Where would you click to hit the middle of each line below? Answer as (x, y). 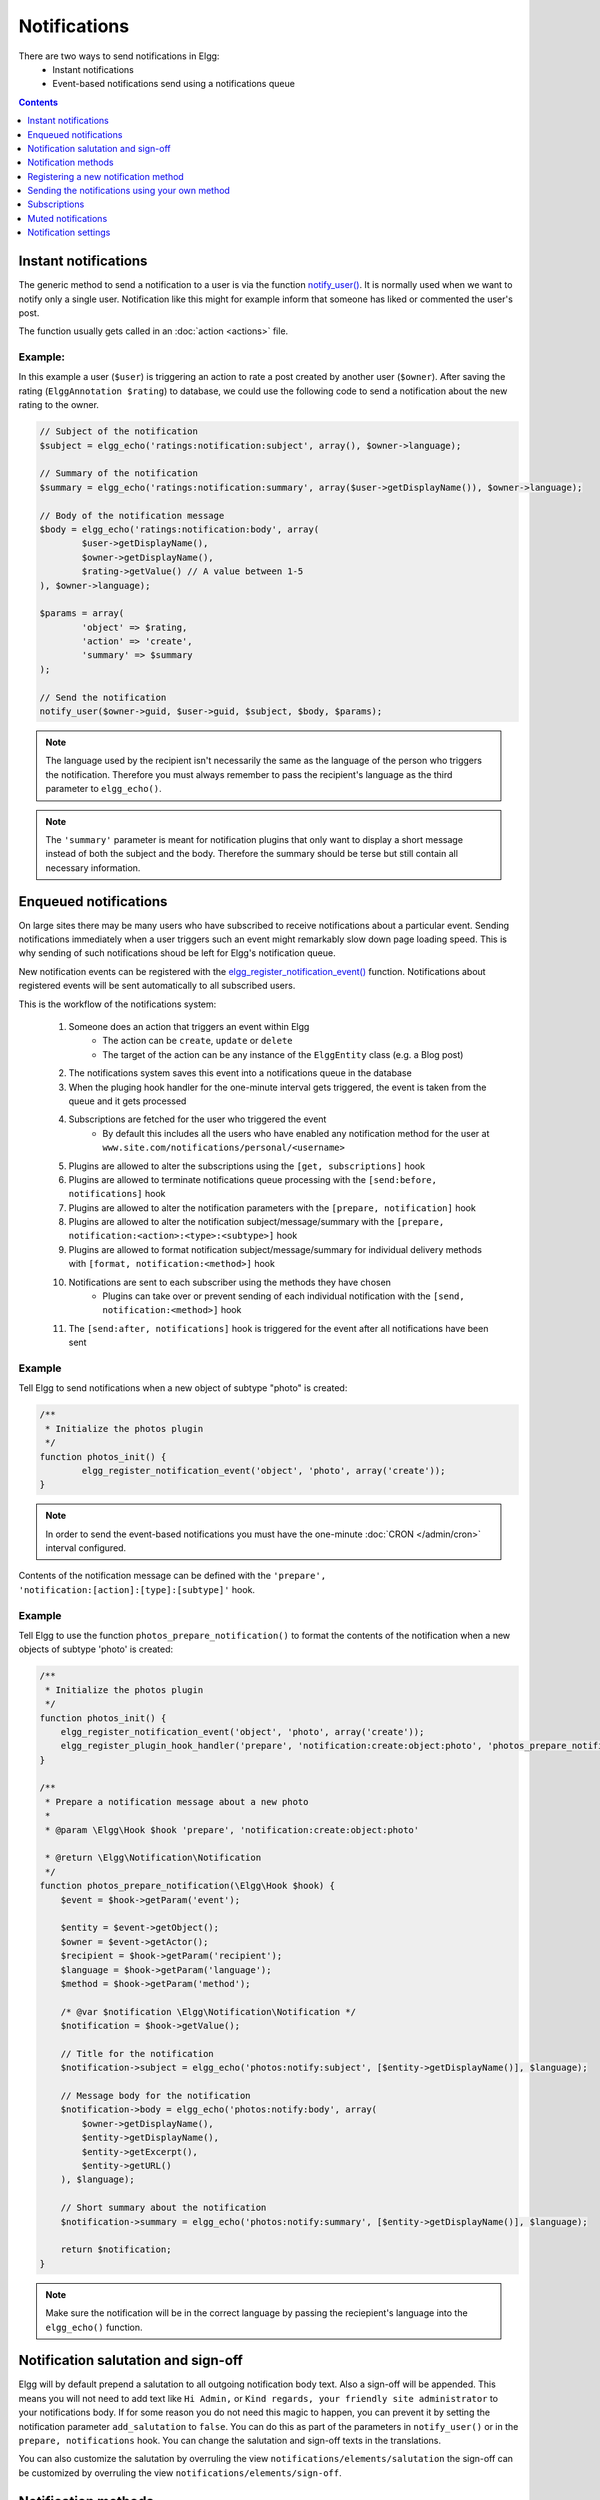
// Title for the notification (137, 2053)
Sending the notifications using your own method (128, 191)
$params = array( (82, 613)
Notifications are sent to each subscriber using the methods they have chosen (230, 1282)
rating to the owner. (59, 405)
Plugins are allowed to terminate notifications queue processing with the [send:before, (252, 1179)
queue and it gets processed (127, 1101)
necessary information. (93, 867)
